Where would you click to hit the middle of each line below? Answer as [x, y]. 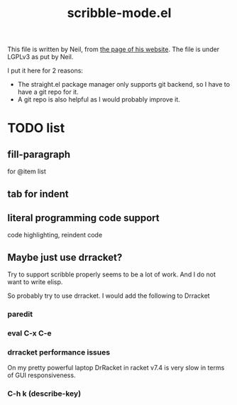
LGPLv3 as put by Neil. [40, 57]
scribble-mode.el [119, 13]
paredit [20, 314]
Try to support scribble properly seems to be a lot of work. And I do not [112, 274]
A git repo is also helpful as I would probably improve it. [99, 99]
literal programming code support [83, 218]
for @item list [27, 171]
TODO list [36, 128]
